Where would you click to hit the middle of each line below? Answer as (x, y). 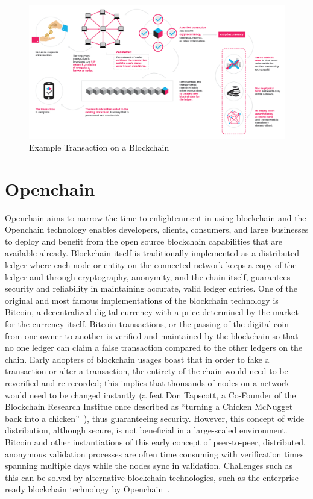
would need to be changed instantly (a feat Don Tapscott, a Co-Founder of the (150, 394)
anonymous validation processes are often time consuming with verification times (154, 453)
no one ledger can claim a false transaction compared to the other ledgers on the (154, 347)
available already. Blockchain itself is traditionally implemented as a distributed (152, 253)
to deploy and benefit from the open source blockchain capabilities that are (144, 241)
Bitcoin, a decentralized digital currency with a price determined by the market (152, 312)
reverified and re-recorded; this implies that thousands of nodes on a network (147, 382)
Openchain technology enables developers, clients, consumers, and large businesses (157, 229)
